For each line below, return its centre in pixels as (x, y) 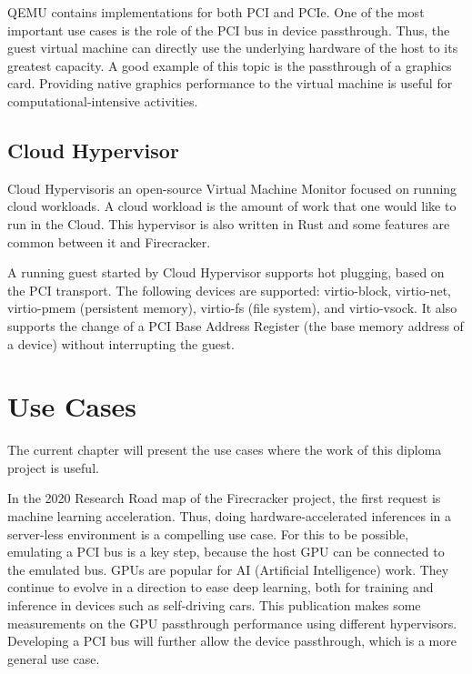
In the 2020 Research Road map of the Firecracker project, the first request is (224, 498)
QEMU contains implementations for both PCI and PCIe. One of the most (216, 12)
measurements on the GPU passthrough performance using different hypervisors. (232, 623)
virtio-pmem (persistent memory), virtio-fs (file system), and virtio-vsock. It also (232, 308)
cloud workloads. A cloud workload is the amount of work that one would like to (232, 206)
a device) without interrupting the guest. (121, 343)
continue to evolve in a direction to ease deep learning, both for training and (221, 587)
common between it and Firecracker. (109, 241)
